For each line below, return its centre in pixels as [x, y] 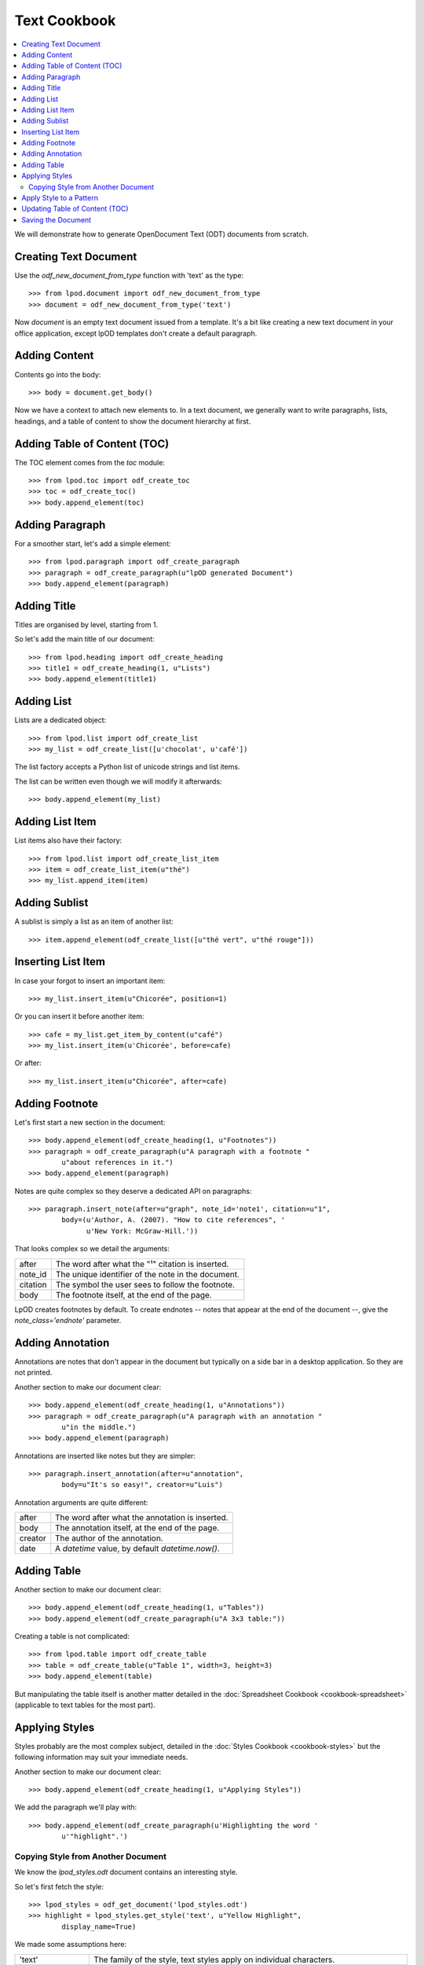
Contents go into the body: [58, 374]
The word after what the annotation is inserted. [142, 1518]
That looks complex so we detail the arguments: [92, 1249]
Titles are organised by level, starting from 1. [86, 624]
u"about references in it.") [118, 1162]
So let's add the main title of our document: [84, 639]
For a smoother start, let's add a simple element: [93, 543]
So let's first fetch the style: [59, 1886]
